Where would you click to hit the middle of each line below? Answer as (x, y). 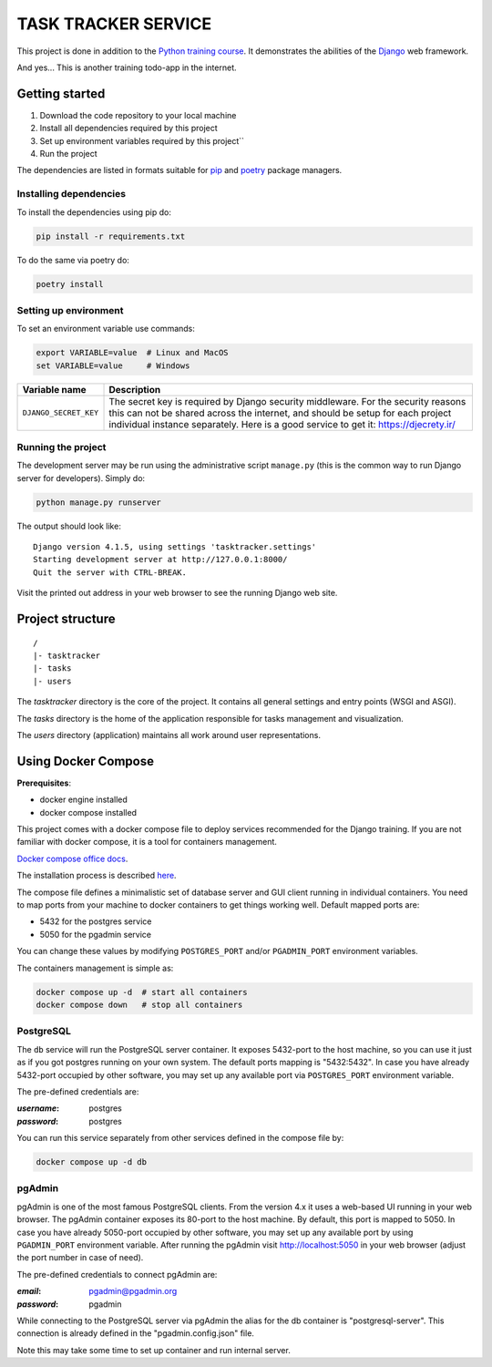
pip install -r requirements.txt (111, 236)
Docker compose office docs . (72, 858)
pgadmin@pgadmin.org (133, 1291)
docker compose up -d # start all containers (142, 992)
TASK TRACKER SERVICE (114, 24)
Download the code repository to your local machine (138, 115)
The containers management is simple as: (95, 968)
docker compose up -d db (92, 1162)
